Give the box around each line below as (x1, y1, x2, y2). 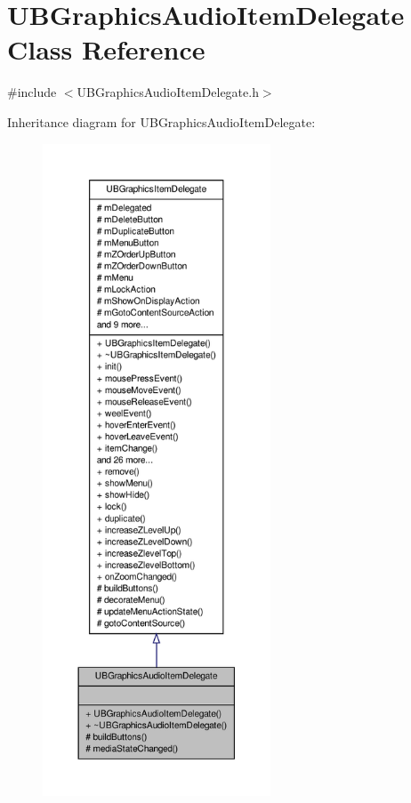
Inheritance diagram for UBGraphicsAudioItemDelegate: (7, 112, 316, 131)
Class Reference (7, 31, 205, 68)
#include (7, 83, 57, 101)
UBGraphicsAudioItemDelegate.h (77, 83, 259, 101)
